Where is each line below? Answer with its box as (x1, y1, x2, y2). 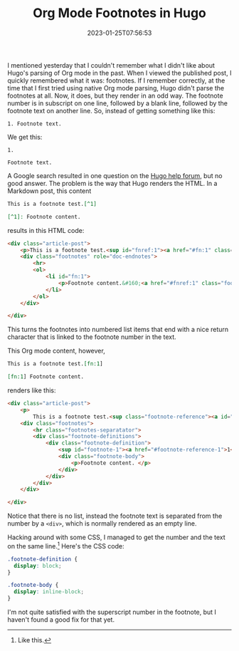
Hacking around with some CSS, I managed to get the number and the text (7, 533, 225, 542)
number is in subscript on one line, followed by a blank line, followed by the (7, 98, 228, 108)
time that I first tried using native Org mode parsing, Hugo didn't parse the (7, 83, 225, 92)
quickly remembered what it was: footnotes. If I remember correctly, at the (7, 76, 225, 85)
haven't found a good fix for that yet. (7, 615, 115, 624)
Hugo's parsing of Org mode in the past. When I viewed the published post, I (7, 68, 232, 77)
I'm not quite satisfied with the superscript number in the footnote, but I (7, 608, 217, 617)
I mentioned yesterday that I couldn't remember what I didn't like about (7, 61, 216, 69)
